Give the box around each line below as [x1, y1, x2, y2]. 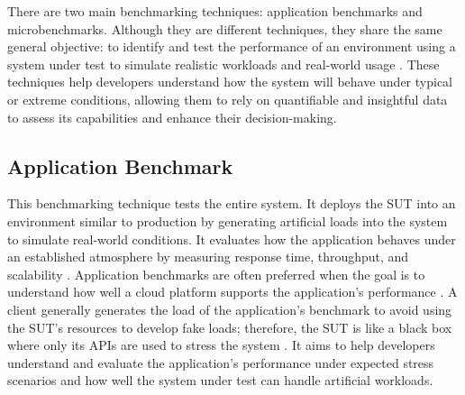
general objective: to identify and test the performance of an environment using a [7, 37, 456, 56]
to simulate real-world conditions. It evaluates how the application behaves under [7, 229, 456, 248]
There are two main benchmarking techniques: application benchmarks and [7, 2, 423, 20]
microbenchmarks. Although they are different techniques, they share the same [7, 19, 442, 38]
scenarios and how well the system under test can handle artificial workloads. [7, 371, 433, 390]
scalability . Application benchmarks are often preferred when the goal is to [7, 264, 425, 283]
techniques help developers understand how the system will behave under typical [7, 72, 453, 91]
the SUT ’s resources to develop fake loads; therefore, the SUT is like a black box [7, 317, 452, 336]
